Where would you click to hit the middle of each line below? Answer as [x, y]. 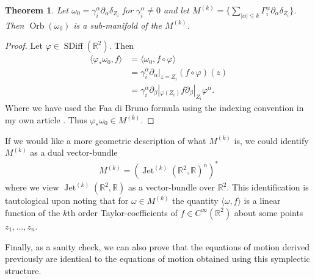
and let [176, 10]
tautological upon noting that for [67, 201]
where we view [32, 187]
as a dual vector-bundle [74, 152]
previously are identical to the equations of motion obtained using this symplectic [157, 259]
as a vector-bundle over [172, 187]
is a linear [262, 201]
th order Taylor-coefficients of [122, 212]
